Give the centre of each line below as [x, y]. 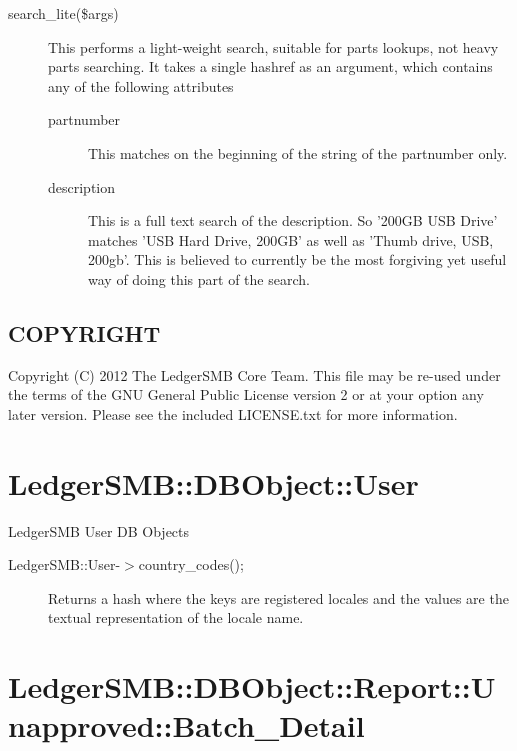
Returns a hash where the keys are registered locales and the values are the [278, 597]
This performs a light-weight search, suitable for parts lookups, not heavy [273, 46]
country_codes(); [191, 564]
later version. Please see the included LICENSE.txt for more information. [233, 413]
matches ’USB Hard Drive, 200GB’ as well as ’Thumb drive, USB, [291, 239]
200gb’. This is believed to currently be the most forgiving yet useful [297, 259]
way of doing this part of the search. [199, 278]
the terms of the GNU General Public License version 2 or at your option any [246, 394]
